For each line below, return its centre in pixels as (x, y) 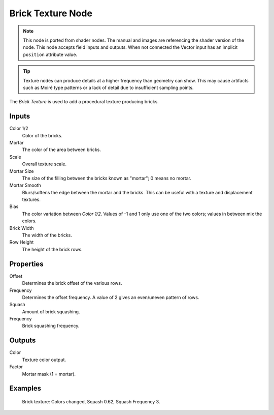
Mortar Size (22, 171)
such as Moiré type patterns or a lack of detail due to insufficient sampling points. (108, 87)
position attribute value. (50, 54)
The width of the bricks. (47, 235)
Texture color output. (44, 360)
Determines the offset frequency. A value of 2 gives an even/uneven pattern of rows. (111, 297)
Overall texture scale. (44, 164)
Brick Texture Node (51, 13)
